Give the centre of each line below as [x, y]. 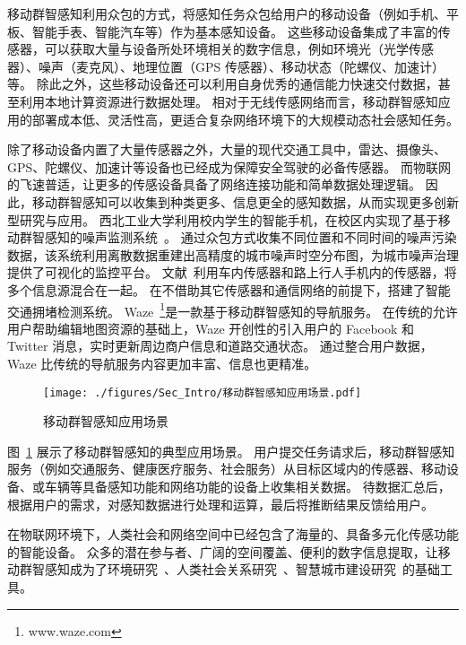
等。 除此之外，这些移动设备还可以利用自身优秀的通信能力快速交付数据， [223, 84]
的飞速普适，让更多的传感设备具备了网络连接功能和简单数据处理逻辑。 [214, 184]
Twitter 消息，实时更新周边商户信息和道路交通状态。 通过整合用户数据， [220, 346]
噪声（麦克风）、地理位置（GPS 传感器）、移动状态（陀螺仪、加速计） [241, 66]
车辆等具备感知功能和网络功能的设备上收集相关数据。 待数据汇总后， [247, 486]
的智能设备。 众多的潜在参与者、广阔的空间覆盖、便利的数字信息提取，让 [223, 551]
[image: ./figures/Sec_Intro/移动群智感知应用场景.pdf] [203, 392]
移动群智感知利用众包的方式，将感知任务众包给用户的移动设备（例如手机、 [227, 13]
